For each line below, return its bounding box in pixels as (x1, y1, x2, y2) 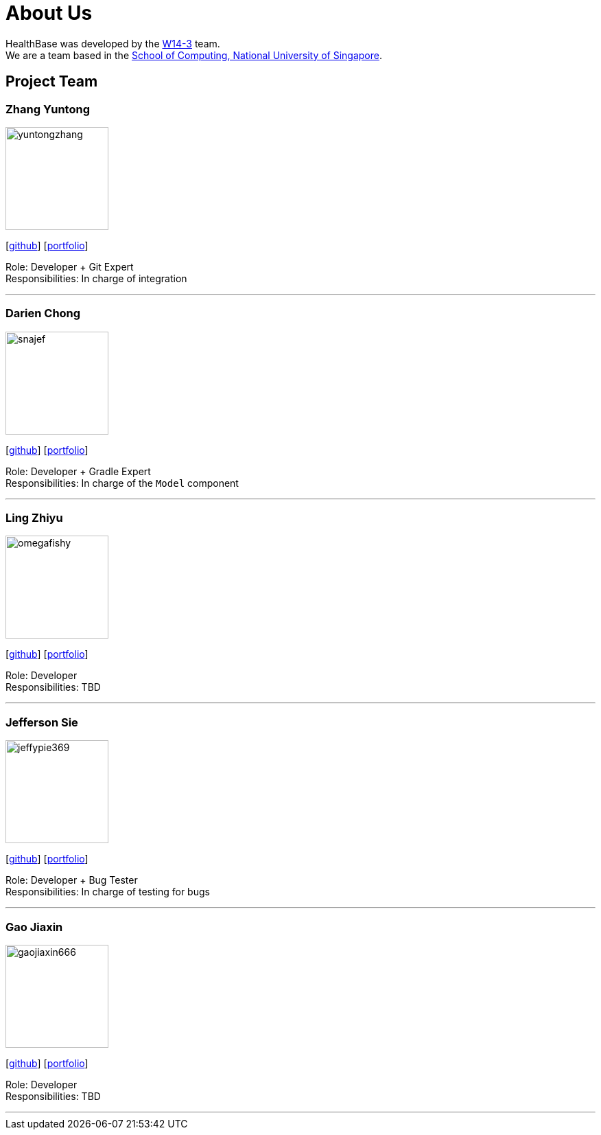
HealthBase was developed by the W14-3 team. (5, 37, 220, 49)
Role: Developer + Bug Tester (5, 874, 138, 886)
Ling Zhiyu (5, 511, 63, 525)
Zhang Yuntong (5, 102, 91, 116)
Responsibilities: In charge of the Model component (5, 477, 239, 489)
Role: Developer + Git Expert (5, 260, 134, 273)
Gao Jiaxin (5, 919, 63, 934)
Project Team (5, 73, 98, 91)
